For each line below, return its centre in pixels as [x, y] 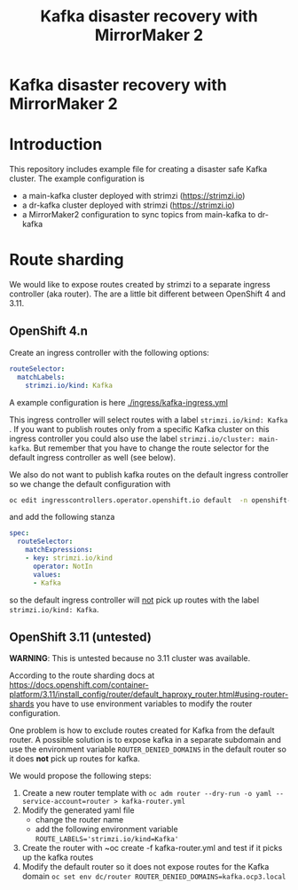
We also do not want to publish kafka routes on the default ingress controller [149, 474]
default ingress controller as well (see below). [92, 457]
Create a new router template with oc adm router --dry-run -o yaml [147, 793]
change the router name [79, 820]
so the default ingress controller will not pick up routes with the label [134, 600]
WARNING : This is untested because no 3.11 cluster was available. [130, 658]
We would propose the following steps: [81, 776]
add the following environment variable [107, 829]
